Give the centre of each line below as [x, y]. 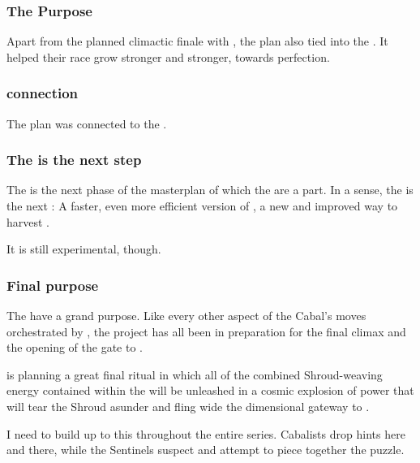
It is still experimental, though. [84, 249]
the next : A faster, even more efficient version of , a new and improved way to [202, 206]
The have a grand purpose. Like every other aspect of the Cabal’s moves [186, 316]
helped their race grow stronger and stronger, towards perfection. [168, 56]
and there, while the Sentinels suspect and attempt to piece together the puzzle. [206, 450]
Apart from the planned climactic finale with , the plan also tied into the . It [197, 41]
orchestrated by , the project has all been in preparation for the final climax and [206, 331]
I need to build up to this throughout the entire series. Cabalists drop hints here [206, 433]
